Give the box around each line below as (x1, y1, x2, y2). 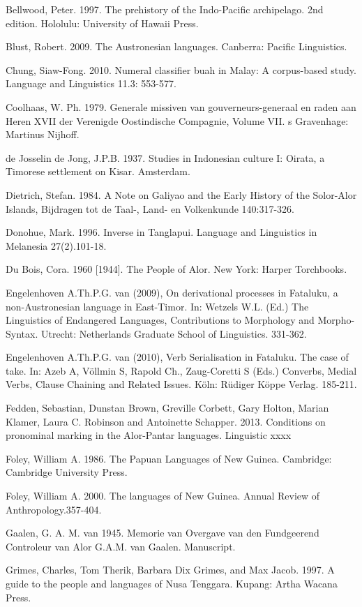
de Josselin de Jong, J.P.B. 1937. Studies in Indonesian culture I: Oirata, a (6, 150, 325, 165)
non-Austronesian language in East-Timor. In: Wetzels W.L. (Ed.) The (6, 299, 309, 313)
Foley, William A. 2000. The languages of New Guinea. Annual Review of (6, 488, 320, 503)
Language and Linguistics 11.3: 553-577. (6, 76, 176, 91)
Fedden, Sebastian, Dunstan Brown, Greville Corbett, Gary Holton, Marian (6, 400, 329, 415)
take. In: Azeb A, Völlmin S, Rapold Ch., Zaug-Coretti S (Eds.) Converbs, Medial (6, 363, 357, 377)
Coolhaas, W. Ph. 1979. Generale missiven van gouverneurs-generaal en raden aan (6, 99, 356, 114)
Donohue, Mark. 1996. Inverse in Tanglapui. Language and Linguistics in (6, 225, 317, 239)
